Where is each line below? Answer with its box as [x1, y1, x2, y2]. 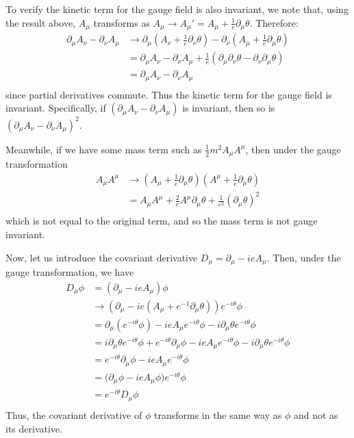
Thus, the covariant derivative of [5, 407, 142, 422]
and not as [293, 407, 338, 422]
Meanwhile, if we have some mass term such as [5, 142, 202, 156]
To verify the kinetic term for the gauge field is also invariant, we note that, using [5, 2, 349, 16]
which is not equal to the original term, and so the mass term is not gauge [5, 214, 318, 228]
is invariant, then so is [182, 101, 275, 115]
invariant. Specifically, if [5, 101, 106, 115]
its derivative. [5, 421, 62, 435]
